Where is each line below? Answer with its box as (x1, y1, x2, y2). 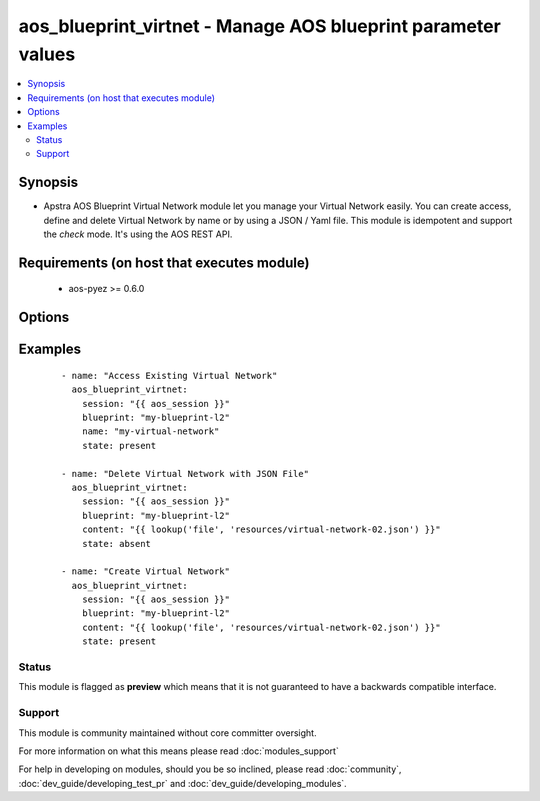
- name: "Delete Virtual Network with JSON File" (61, 468, 310, 479)
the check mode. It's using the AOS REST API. (43, 228, 233, 240)
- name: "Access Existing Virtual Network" (61, 370, 278, 381)
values (18, 43, 76, 65)
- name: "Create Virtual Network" (61, 566, 230, 577)
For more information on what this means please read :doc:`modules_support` (18, 745, 339, 757)
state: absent (81, 538, 152, 549)
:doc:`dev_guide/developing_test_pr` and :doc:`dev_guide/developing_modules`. (18, 777, 347, 789)
